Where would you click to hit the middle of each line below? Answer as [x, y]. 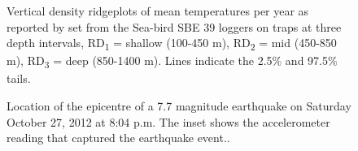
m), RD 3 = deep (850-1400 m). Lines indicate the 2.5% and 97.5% [172, 62]
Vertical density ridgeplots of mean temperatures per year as [158, 11]
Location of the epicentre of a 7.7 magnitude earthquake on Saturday [179, 106]
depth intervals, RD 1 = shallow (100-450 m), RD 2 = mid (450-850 [172, 43]
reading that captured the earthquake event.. [118, 138]
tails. [19, 78]
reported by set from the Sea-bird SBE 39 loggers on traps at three [174, 26]
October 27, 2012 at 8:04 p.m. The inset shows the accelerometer [168, 121]
